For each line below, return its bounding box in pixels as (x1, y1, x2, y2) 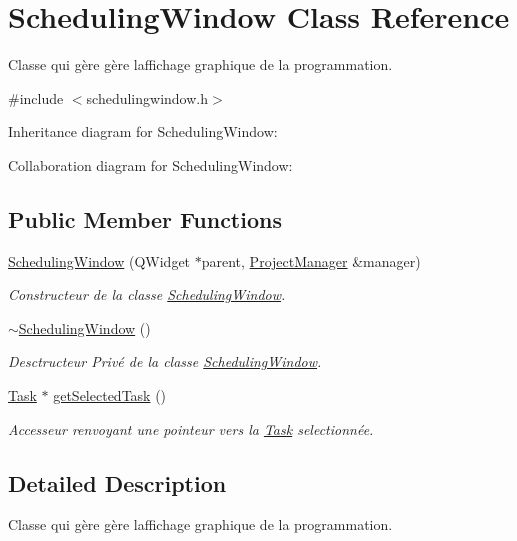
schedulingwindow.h (86, 87, 208, 108)
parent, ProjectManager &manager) (201, 250, 421, 271)
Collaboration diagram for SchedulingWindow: (8, 154, 293, 175)
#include (8, 87, 64, 108)
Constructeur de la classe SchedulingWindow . (8, 284, 286, 305)
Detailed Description (8, 467, 227, 498)
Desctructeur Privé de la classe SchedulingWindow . (8, 351, 322, 372)
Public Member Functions (8, 203, 282, 234)
